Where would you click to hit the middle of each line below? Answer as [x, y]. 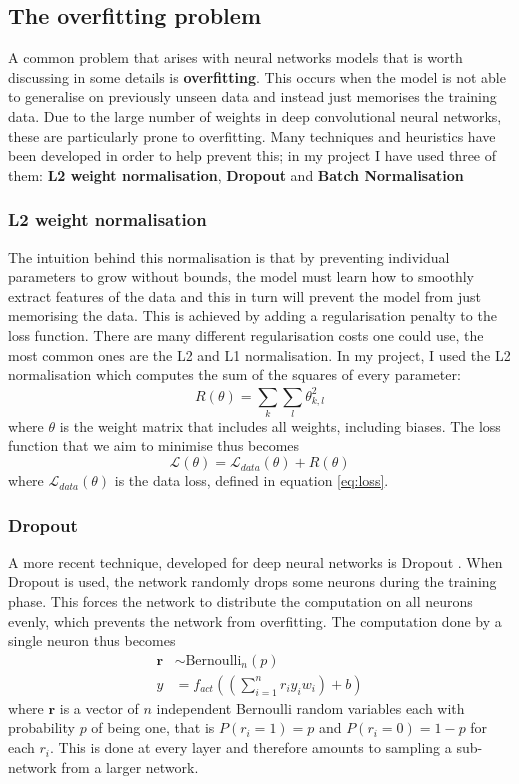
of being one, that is [153, 727]
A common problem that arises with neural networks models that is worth [235, 57]
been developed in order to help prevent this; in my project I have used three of [252, 155]
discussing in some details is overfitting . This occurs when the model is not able [257, 76]
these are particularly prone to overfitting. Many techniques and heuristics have [252, 135]
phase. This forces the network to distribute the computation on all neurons [240, 601]
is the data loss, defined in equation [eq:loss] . [251, 480]
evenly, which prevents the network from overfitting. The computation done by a [255, 620]
